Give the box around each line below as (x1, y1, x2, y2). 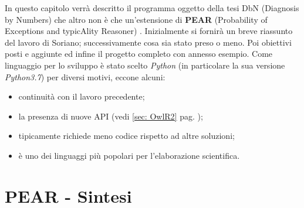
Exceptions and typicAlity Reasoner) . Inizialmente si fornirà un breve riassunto (5, 25, 293, 37)
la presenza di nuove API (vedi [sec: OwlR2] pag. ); (18, 110, 203, 122)
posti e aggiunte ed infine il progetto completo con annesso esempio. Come (5, 47, 273, 60)
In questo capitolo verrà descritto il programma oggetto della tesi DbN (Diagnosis (5, 2, 299, 13)
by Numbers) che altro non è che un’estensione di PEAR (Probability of (5, 13, 268, 25)
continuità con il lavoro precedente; (18, 90, 145, 103)
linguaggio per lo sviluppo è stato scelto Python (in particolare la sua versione (5, 59, 285, 71)
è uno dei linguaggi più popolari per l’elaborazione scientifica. (18, 149, 240, 161)
